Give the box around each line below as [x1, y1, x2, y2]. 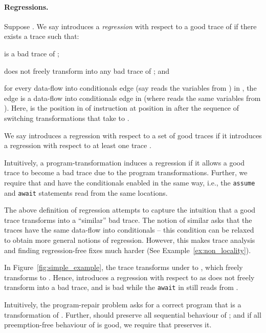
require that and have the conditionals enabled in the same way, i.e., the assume [4, 177, 255, 188]
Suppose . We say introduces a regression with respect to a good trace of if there [4, 20, 257, 31]
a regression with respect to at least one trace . [4, 140, 151, 151]
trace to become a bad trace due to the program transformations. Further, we [4, 167, 248, 178]
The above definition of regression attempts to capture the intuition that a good [4, 204, 256, 215]
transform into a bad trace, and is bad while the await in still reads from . [4, 282, 238, 293]
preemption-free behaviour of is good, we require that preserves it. [4, 319, 212, 330]
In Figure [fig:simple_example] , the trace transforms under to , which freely [4, 262, 243, 273]
